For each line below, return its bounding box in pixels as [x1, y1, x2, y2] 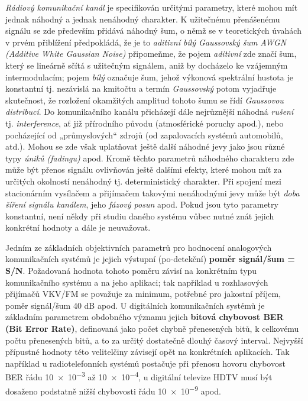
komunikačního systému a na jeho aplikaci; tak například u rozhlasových [5, 276, 268, 288]
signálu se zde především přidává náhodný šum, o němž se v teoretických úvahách [5, 24, 301, 37]
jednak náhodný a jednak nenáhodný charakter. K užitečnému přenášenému [5, 12, 280, 25]
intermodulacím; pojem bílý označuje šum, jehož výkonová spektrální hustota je [5, 70, 293, 83]
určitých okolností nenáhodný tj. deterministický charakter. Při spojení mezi [5, 174, 281, 187]
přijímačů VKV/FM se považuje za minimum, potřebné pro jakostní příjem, [5, 287, 281, 300]
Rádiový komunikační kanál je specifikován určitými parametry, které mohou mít [5, 1, 298, 13]
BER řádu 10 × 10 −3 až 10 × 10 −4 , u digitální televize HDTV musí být [5, 369, 273, 383]
